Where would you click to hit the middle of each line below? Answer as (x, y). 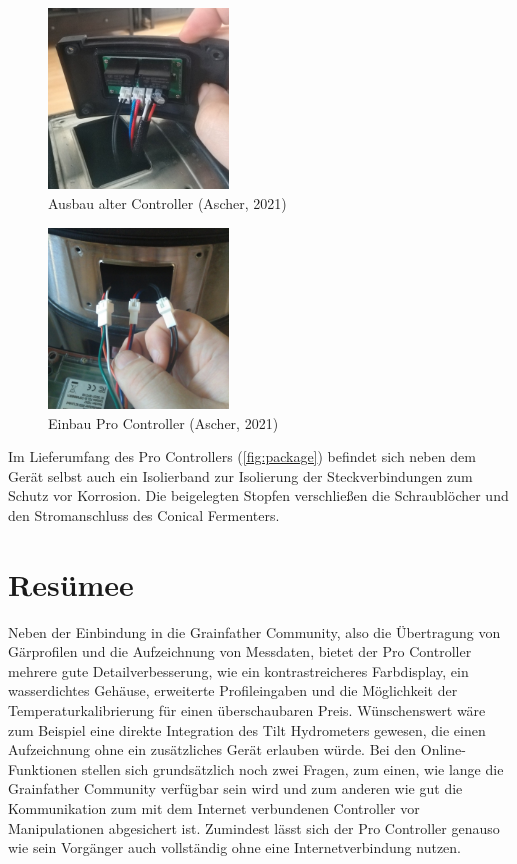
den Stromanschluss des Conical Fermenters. (144, 514)
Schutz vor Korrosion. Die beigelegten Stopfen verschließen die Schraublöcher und (258, 495)
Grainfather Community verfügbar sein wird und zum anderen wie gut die (235, 788)
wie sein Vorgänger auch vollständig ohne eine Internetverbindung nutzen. (235, 847)
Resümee (71, 583)
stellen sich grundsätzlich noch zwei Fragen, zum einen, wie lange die (292, 768)
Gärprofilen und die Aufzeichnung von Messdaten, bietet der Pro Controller (240, 651)
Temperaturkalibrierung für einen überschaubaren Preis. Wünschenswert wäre (247, 710)
